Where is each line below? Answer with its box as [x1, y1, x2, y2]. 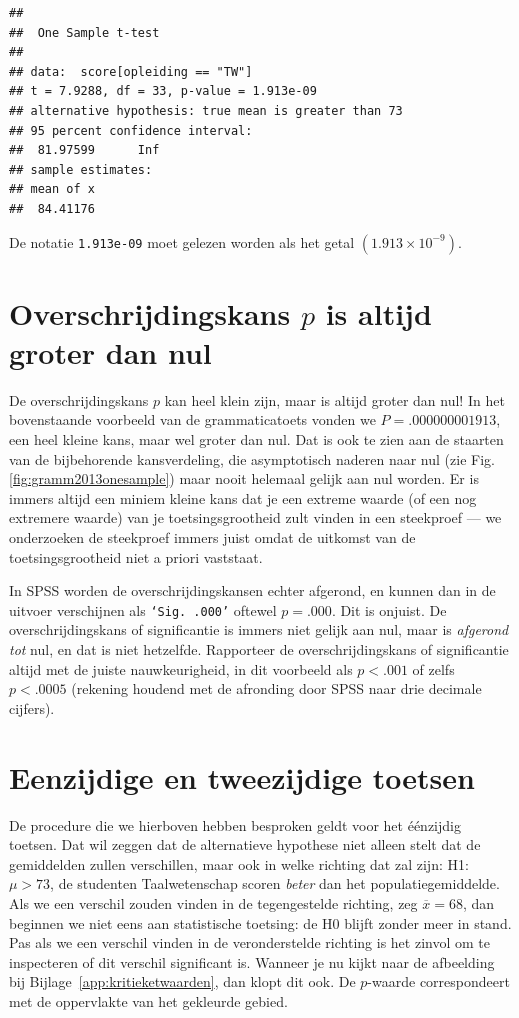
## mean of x [9, 182, 95, 197]
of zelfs [412, 658, 455, 679]
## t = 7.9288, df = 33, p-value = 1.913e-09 [9, 84, 317, 99]
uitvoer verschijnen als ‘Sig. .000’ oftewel [9, 599, 277, 620]
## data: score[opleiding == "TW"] [9, 64, 253, 79]
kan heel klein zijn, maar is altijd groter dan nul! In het [164, 389, 505, 410]
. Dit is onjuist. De [331, 599, 447, 620]
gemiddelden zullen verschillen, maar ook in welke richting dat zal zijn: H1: [9, 853, 469, 874]
